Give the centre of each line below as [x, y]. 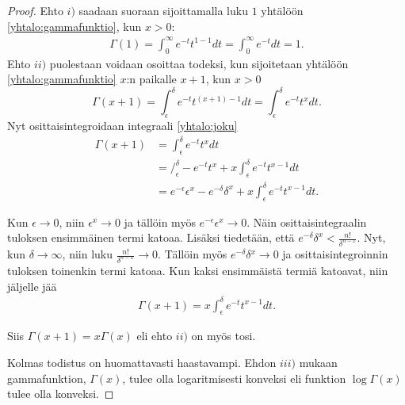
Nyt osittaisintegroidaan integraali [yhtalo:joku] [122, 125]
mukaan [318, 363]
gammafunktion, [47, 378]
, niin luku [87, 254]
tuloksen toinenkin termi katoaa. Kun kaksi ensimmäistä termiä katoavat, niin [198, 270]
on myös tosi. [224, 336]
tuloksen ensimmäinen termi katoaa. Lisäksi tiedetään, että [151, 237]
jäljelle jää [32, 286]
